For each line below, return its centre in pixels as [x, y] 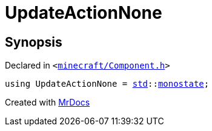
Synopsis [34, 42]
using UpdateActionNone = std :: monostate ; [107, 84]
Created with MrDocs [48, 102]
